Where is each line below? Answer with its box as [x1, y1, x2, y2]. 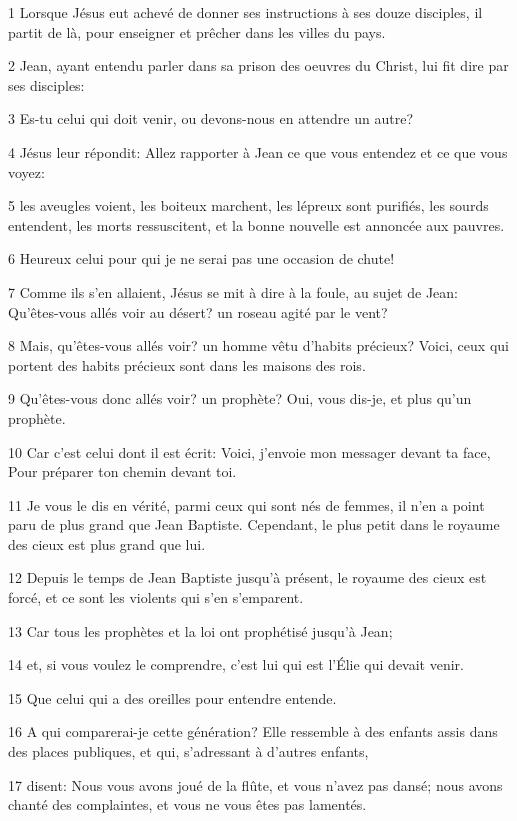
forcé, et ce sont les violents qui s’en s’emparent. [8, 587, 304, 608]
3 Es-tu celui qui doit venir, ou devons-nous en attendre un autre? [8, 108, 414, 129]
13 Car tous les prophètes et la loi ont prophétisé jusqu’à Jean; [8, 620, 393, 641]
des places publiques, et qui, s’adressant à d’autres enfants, [8, 741, 369, 762]
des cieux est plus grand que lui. [8, 533, 206, 554]
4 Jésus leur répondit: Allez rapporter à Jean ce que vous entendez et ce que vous [8, 141, 508, 162]
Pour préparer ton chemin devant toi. [8, 461, 237, 482]
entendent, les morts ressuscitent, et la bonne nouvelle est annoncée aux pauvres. [8, 214, 505, 235]
